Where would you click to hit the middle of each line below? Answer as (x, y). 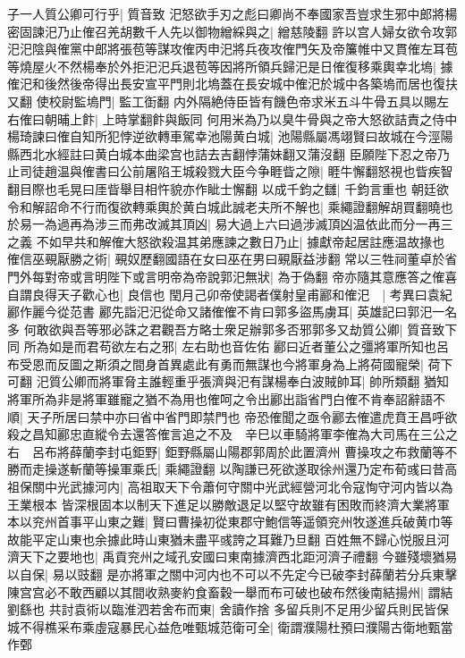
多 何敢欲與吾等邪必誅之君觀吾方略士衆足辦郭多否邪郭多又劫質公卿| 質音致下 (232, 329)
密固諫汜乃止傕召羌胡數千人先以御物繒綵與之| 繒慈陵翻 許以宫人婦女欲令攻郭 (232, 31)
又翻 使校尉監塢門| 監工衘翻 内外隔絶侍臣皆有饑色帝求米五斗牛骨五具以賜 (222, 101)
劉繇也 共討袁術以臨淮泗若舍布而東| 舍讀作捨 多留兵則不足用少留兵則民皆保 (228, 609)
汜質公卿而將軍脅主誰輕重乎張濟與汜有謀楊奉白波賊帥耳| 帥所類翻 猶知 (242, 381)
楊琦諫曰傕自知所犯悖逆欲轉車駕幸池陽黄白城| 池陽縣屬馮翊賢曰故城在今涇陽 (230, 136)
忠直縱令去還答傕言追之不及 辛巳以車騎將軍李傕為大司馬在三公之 (263, 434)
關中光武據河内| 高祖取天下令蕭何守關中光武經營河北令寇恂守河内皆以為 (242, 487)
